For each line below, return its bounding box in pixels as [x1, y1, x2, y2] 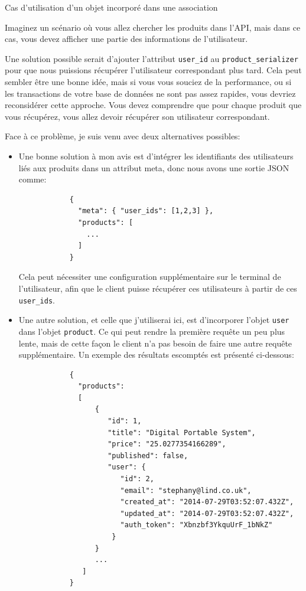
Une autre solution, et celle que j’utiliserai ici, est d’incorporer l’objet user [18, 314, 289, 326]
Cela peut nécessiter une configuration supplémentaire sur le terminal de [18, 270, 281, 283]
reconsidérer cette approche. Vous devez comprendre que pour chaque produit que [5, 99, 302, 111]
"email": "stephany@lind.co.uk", [120, 486, 252, 495]
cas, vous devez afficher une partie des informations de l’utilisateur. [5, 32, 248, 45]
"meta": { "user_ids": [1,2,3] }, [78, 207, 214, 215]
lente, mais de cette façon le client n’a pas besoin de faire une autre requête [18, 337, 292, 349]
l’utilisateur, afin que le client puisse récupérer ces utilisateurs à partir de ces [18, 282, 297, 294]
